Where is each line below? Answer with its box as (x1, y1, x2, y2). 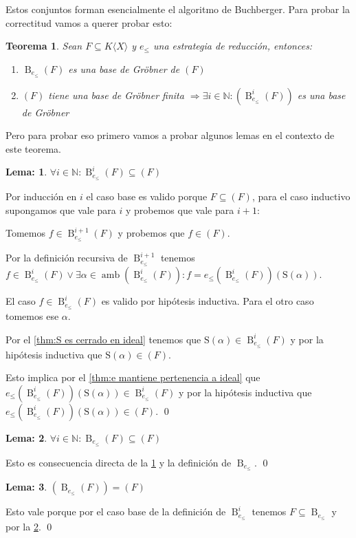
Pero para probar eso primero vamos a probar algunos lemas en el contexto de (5, 128, 335, 142)
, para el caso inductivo (252, 189, 351, 204)
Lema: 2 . (5, 430, 47, 444)
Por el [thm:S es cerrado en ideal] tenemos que (5, 332, 201, 346)
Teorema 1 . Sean (5, 39, 82, 53)
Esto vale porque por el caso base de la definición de (5, 504, 226, 519)
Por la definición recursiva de (5, 250, 128, 265)
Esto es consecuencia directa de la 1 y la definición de (5, 455, 232, 469)
